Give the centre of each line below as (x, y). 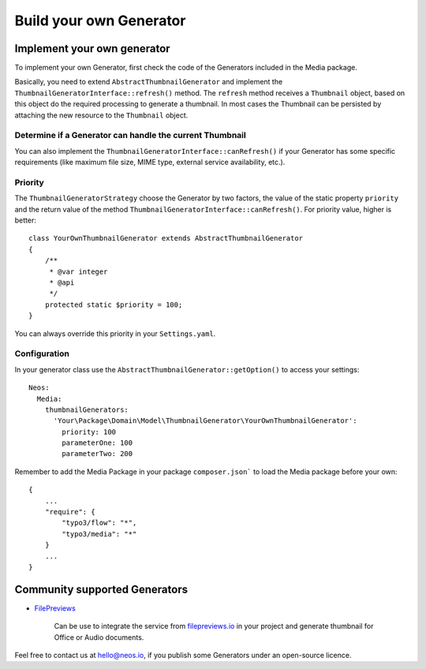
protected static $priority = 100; (114, 305)
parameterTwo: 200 (97, 454)
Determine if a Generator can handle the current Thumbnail (130, 136)
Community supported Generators (101, 589)
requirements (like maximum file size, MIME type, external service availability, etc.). (150, 163)
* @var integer (78, 271)
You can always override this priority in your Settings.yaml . (115, 333)
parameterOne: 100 (97, 443)
